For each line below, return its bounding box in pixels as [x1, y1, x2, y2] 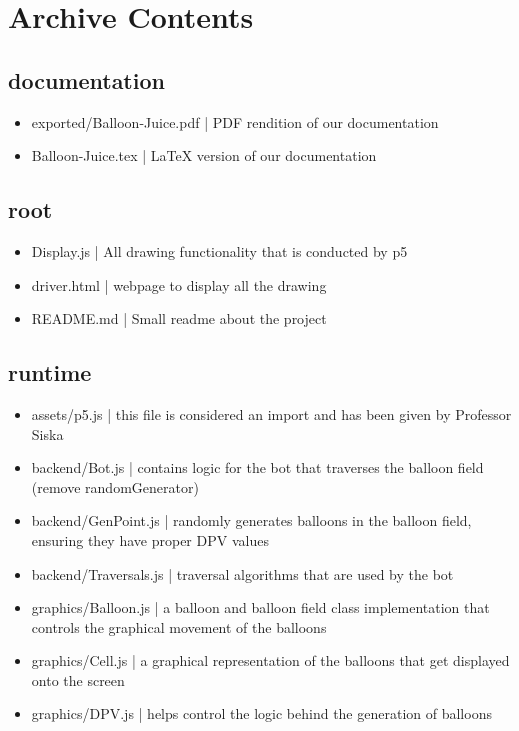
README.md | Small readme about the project [31, 308, 327, 329]
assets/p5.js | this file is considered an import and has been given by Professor [31, 403, 512, 424]
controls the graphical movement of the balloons [31, 616, 327, 637]
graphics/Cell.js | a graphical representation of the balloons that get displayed [31, 650, 510, 671]
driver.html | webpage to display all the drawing [31, 274, 327, 295]
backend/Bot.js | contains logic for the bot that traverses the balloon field [31, 457, 484, 478]
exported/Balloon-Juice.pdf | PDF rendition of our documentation [31, 111, 439, 132]
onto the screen [31, 669, 125, 690]
